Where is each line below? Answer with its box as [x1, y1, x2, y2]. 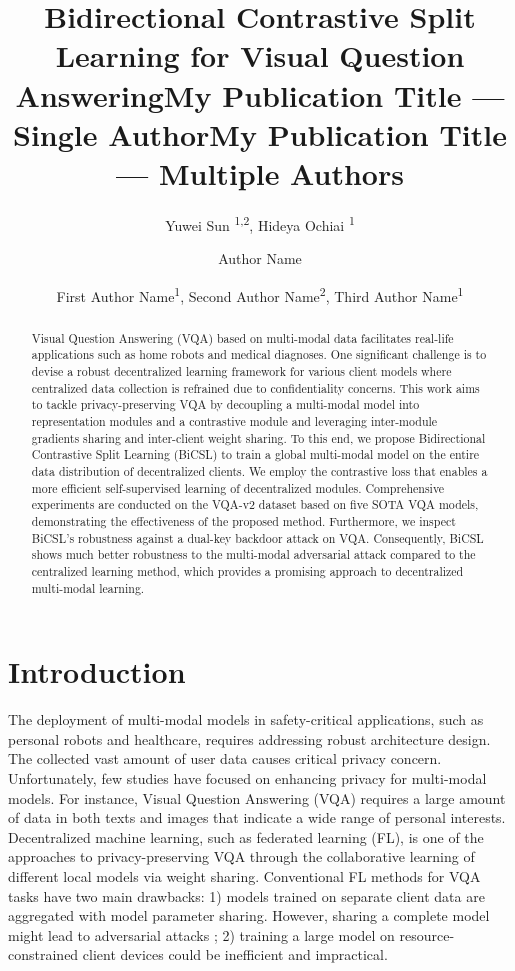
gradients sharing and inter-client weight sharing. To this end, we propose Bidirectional [31, 429, 486, 446]
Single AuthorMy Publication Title [13, 113, 507, 154]
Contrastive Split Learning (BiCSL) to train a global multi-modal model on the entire [31, 446, 480, 463]
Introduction [8, 651, 186, 692]
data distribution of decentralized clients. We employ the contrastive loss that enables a [31, 463, 488, 480]
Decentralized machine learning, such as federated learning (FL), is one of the [8, 826, 484, 847]
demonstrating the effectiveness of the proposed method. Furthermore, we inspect [31, 512, 456, 529]
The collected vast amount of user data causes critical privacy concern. [8, 748, 442, 769]
